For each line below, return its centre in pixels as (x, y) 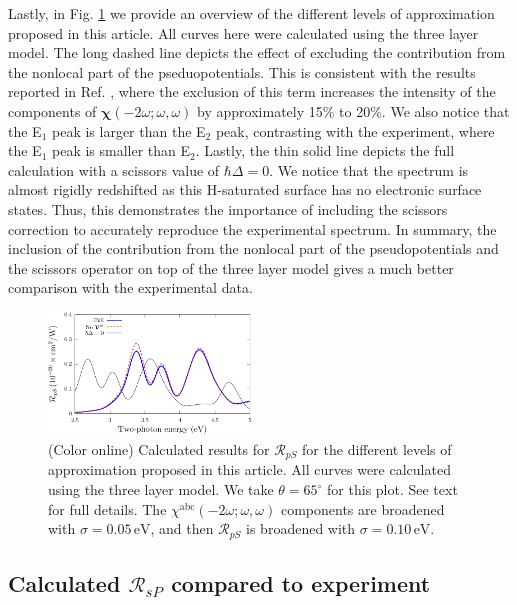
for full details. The (107, 508)
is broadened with (301, 528)
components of (52, 110)
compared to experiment (301, 583)
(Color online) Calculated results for (159, 449)
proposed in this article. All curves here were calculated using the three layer (243, 32)
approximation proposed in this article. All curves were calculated (249, 469)
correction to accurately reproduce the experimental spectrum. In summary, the (252, 228)
